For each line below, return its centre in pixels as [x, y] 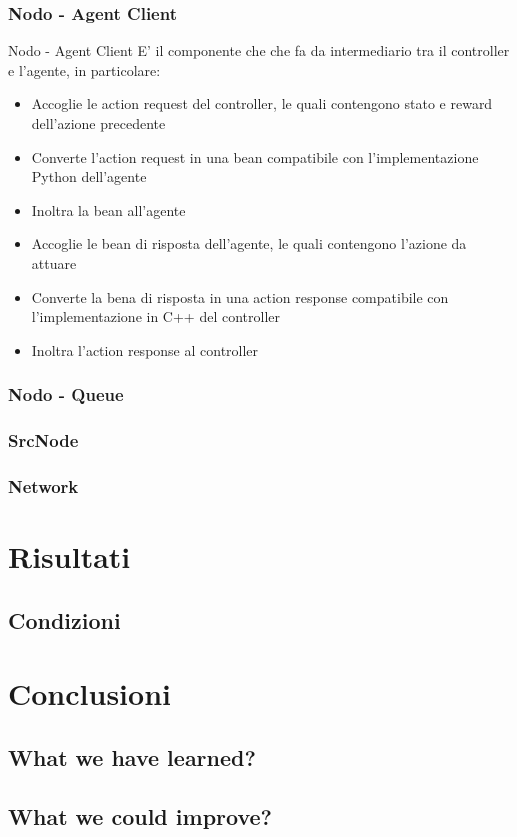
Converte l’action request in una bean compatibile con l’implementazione [255, 156]
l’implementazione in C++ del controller [155, 316]
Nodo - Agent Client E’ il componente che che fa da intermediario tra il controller [259, 50]
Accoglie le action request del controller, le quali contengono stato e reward [262, 103]
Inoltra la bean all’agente [108, 209]
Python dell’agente [89, 176]
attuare [54, 262]
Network [43, 485]
